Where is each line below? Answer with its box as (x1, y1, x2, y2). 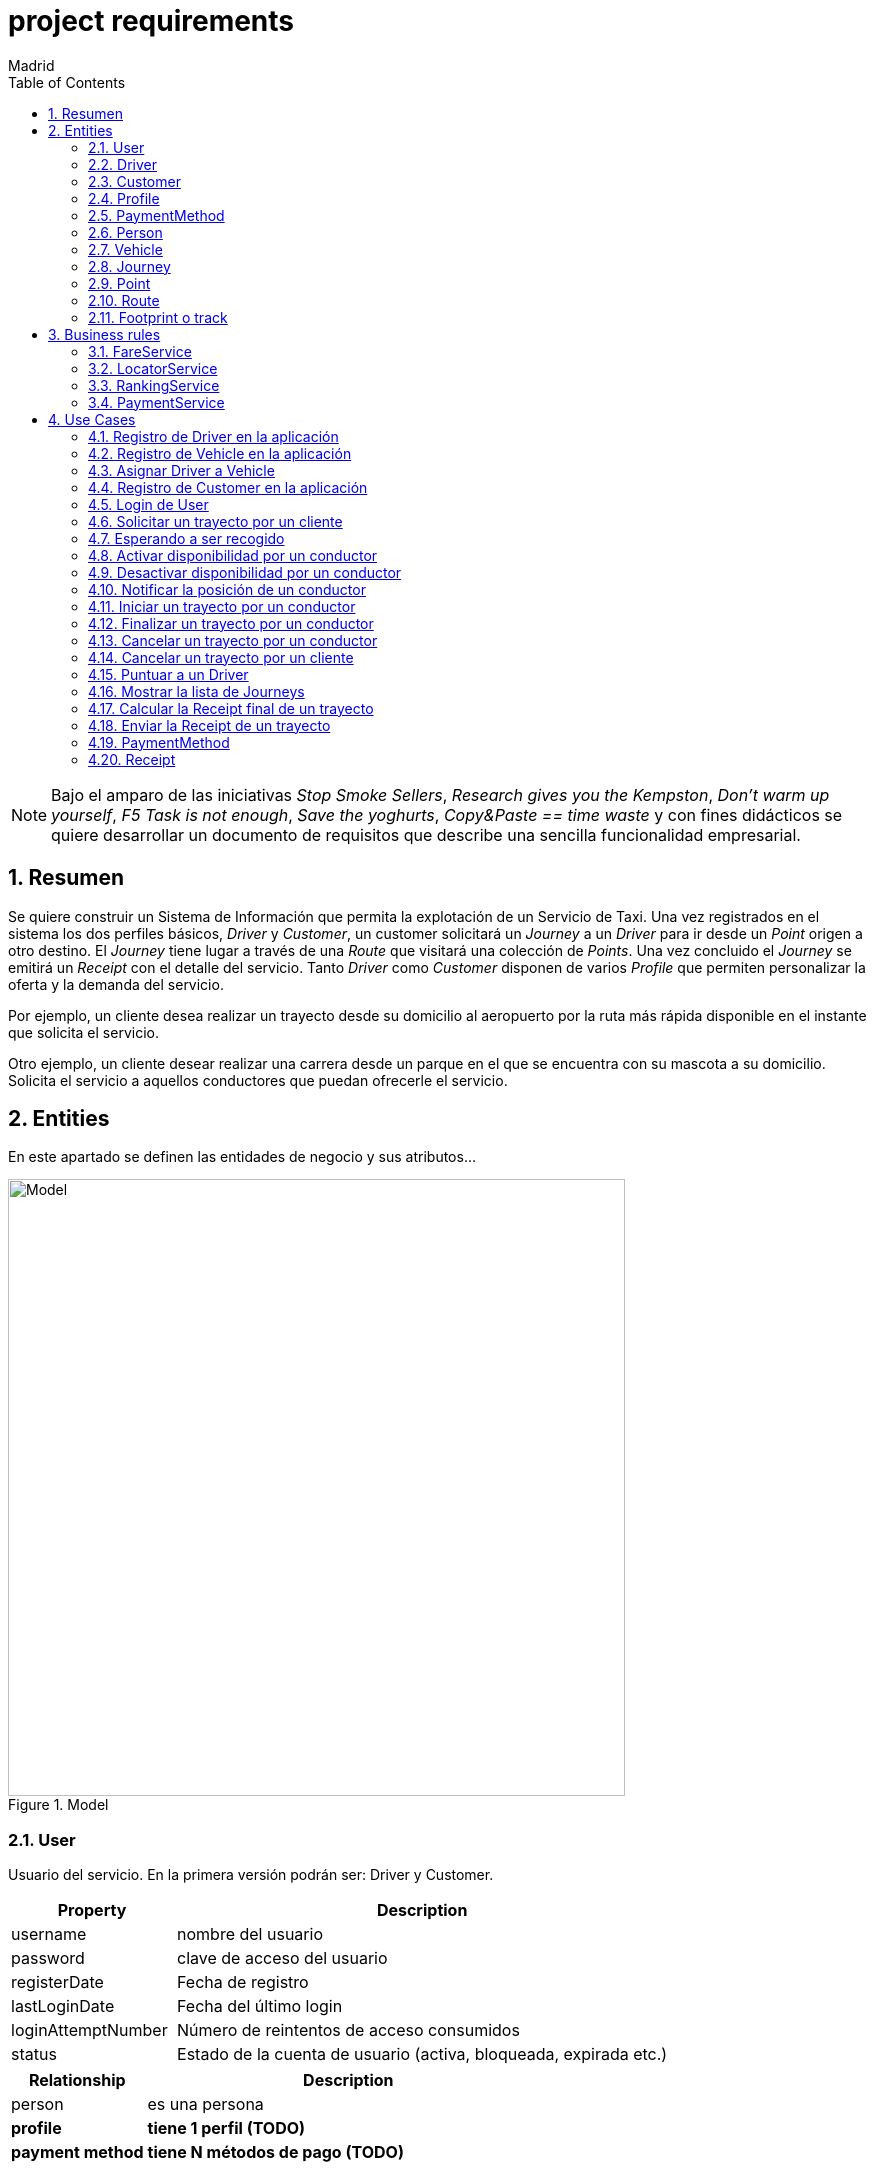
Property (57, 1900, 127, 1921)
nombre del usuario (177, 1924, 323, 1945)
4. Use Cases (48, 410, 136, 428)
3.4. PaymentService (88, 393, 225, 411)
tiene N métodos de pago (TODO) (147, 2142, 404, 2163)
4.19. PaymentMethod (88, 733, 230, 751)
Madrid (8, 56, 55, 74)
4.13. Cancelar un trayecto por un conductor (88, 631, 378, 649)
